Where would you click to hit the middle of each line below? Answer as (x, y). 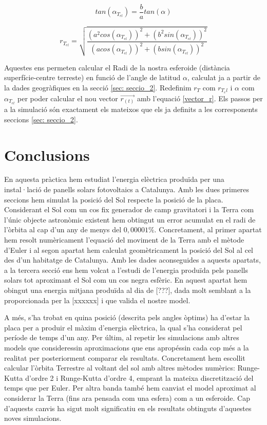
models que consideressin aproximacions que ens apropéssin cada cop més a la (127, 347)
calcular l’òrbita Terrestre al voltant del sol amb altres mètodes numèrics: (120, 368)
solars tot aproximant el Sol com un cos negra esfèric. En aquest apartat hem (126, 280)
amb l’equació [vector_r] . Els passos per (200, 98)
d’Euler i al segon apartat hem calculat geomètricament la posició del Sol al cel (129, 250)
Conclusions (47, 154)
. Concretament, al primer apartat (208, 229)
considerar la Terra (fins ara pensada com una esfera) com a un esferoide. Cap (127, 398)
